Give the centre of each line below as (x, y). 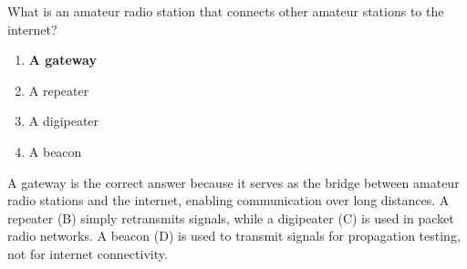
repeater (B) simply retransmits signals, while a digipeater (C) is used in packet (231, 217)
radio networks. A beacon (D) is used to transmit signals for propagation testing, (234, 236)
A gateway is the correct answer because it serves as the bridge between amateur (233, 182)
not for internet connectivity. (88, 253)
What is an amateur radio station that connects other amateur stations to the (226, 11)
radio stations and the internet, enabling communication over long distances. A (228, 200)
